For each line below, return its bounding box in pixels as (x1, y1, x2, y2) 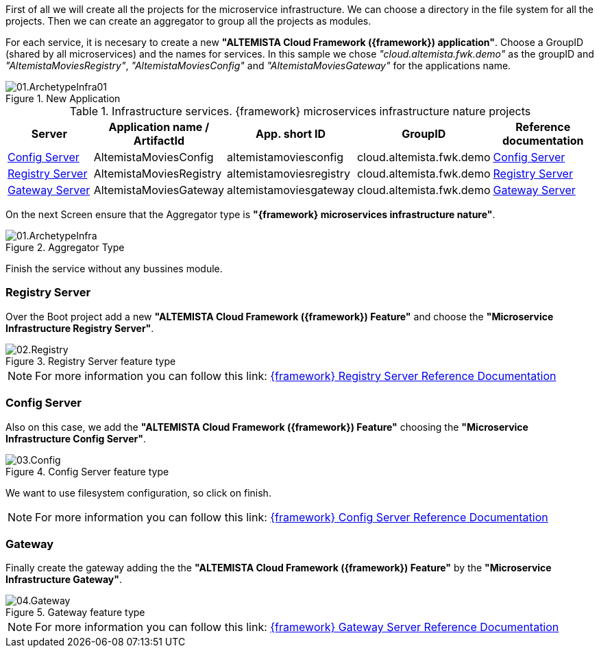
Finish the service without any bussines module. (5, 263, 223, 274)
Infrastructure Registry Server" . (5, 322, 154, 334)
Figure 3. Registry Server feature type (5, 355, 176, 367)
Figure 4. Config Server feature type (5, 465, 169, 477)
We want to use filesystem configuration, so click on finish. (5, 486, 271, 499)
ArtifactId (133, 134, 184, 147)
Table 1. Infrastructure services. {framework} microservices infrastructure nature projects (69, 104, 531, 118)
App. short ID (256, 127, 326, 141)
